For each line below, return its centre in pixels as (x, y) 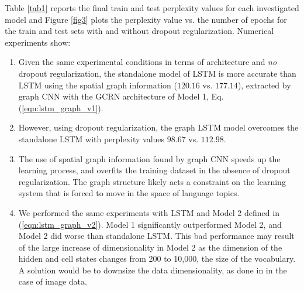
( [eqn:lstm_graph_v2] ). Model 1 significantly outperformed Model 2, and (150, 224)
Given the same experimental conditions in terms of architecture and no (148, 62)
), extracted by (264, 85)
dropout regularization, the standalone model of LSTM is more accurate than (157, 73)
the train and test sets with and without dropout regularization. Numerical (139, 31)
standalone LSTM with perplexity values (91, 138)
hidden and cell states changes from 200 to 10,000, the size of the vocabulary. (157, 259)
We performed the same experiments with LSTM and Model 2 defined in (149, 212)
